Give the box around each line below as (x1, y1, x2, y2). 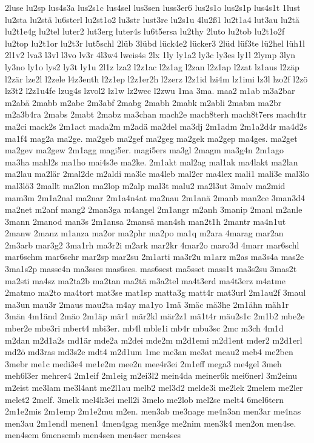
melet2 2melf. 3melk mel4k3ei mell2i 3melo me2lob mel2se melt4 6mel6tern (5, 393, 284, 405)
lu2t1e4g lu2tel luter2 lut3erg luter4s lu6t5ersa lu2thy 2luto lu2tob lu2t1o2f (5, 25, 285, 38)
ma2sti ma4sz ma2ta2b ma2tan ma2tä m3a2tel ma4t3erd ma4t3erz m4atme (5, 274, 286, 287)
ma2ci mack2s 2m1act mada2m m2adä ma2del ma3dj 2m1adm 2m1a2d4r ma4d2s (5, 119, 307, 132)
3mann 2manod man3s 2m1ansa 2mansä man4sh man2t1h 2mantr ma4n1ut (5, 215, 286, 227)
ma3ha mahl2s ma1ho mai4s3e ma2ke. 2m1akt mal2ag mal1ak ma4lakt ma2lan (5, 155, 298, 168)
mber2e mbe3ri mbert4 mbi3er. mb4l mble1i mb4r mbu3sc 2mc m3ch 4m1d (5, 322, 284, 335)
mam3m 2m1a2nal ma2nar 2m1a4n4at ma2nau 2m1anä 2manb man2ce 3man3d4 (5, 191, 306, 204)
